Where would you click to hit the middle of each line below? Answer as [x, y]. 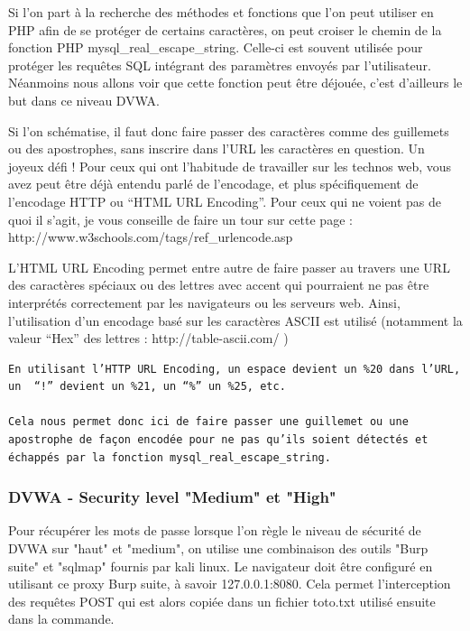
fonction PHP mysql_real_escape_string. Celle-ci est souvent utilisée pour [216, 47]
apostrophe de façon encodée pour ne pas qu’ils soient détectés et [218, 440]
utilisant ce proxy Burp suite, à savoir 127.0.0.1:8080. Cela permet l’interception [230, 584]
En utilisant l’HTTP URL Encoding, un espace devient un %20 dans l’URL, [235, 369]
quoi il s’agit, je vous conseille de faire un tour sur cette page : [180, 219]
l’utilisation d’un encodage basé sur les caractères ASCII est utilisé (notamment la [235, 320]
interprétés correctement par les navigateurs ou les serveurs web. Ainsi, [204, 302]
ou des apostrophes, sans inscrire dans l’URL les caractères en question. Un [217, 148]
